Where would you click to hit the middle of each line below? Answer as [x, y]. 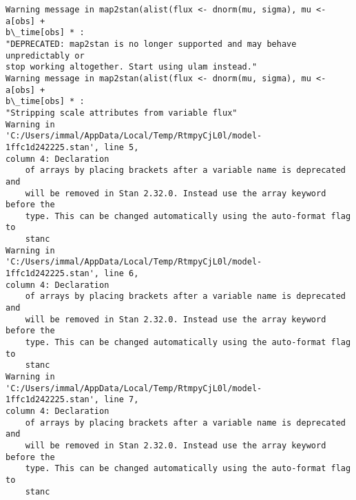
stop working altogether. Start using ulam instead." [132, 67]
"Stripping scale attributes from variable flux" [122, 113]
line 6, [122, 274]
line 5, [122, 147]
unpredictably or [45, 55]
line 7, [122, 400]
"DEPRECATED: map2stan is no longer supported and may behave [151, 44]
